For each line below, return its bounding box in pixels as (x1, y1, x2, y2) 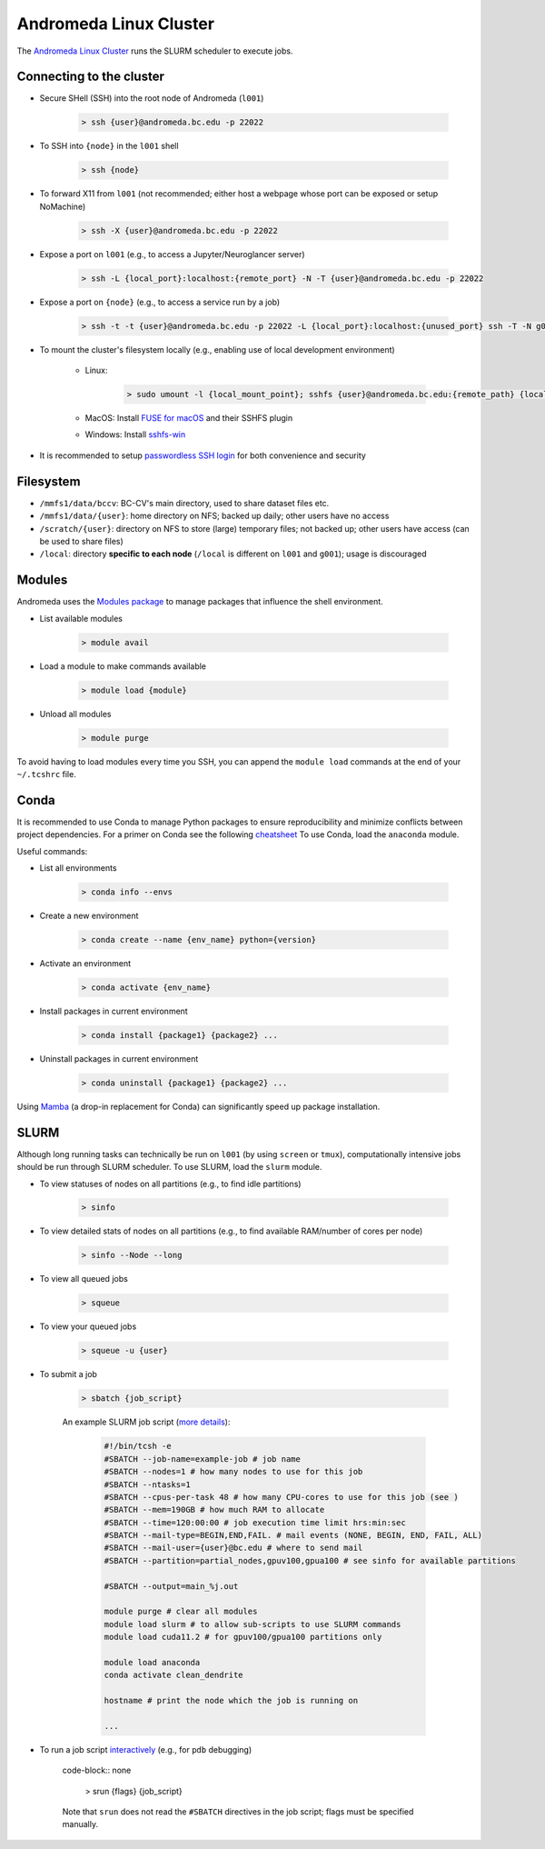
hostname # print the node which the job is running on (104, 1695, 359, 1706)
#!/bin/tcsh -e (104, 1441, 172, 1452)
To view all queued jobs (39, 1274, 129, 1284)
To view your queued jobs (39, 1321, 137, 1332)
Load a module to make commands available (39, 660, 207, 672)
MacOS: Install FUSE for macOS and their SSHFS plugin (84, 413, 293, 424)
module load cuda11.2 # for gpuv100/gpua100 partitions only (104, 1632, 382, 1643)
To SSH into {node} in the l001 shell (39, 141, 179, 152)
